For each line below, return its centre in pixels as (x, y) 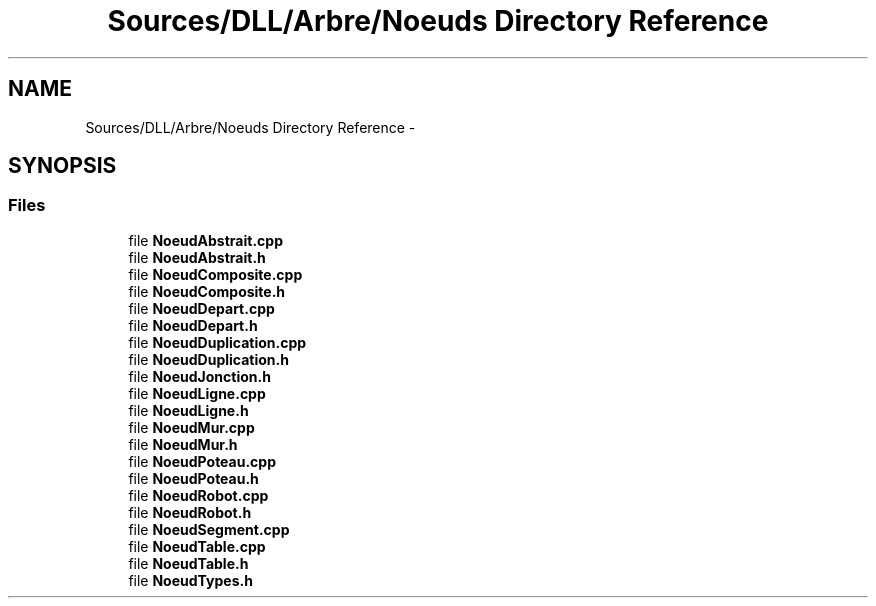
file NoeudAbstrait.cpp (205, 240)
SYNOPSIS (62, 166)
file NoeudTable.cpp (197, 546)
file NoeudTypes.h (190, 580)
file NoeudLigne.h (188, 410)
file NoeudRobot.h (190, 512)
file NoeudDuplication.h (208, 359)
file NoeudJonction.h (199, 376)
